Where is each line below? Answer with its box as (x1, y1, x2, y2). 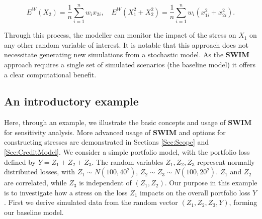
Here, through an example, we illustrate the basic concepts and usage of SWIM (4, 117, 252, 128)
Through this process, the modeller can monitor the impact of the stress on (4, 30, 236, 40)
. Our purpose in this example (164, 177, 257, 188)
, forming (229, 197, 257, 207)
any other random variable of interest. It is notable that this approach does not (4, 39, 248, 50)
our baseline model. (4, 207, 64, 217)
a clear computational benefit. (4, 69, 97, 79)
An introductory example (4, 93, 139, 109)
